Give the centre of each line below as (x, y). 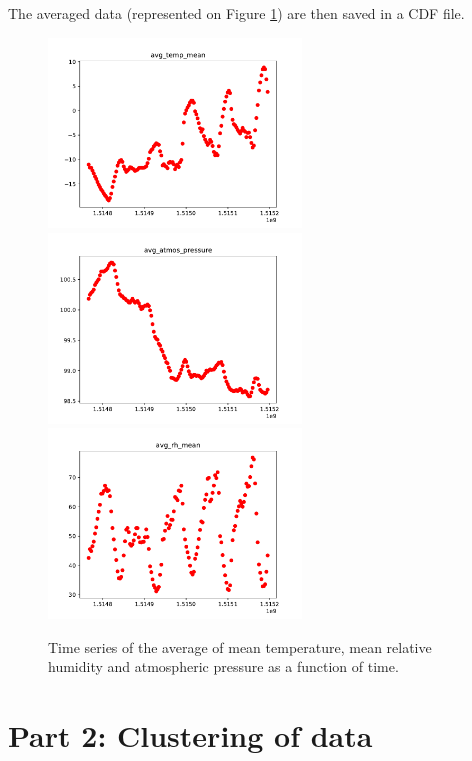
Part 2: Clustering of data (190, 735)
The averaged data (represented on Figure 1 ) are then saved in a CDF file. (236, 13)
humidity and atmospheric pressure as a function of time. (223, 666)
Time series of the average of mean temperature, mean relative (240, 646)
